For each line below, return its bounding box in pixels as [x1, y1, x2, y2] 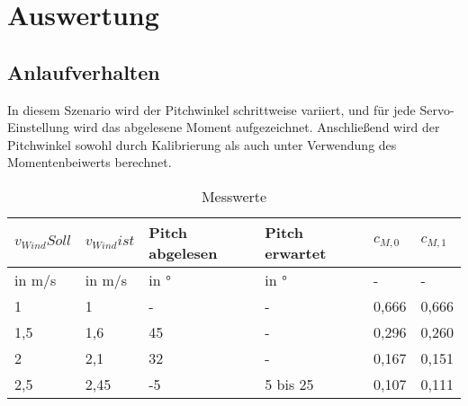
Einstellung [7, 118, 69, 137]
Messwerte [201, 185, 267, 207]
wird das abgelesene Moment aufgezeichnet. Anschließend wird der [73, 118, 440, 137]
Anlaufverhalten [7, 57, 160, 85]
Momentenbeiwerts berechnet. [7, 153, 172, 172]
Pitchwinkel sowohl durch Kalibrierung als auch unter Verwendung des [7, 135, 397, 154]
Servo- [419, 100, 454, 119]
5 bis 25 [265, 373, 314, 394]
